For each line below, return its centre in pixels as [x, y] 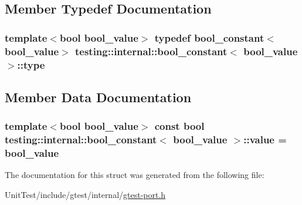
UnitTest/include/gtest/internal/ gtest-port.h [85, 194]
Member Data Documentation [98, 97]
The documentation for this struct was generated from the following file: [135, 175]
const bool [179, 126]
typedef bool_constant [209, 37]
